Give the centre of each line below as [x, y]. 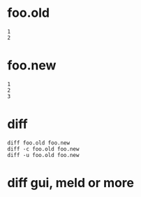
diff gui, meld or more [71, 183]
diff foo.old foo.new [39, 143]
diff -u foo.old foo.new [43, 155]
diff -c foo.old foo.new [43, 149]
